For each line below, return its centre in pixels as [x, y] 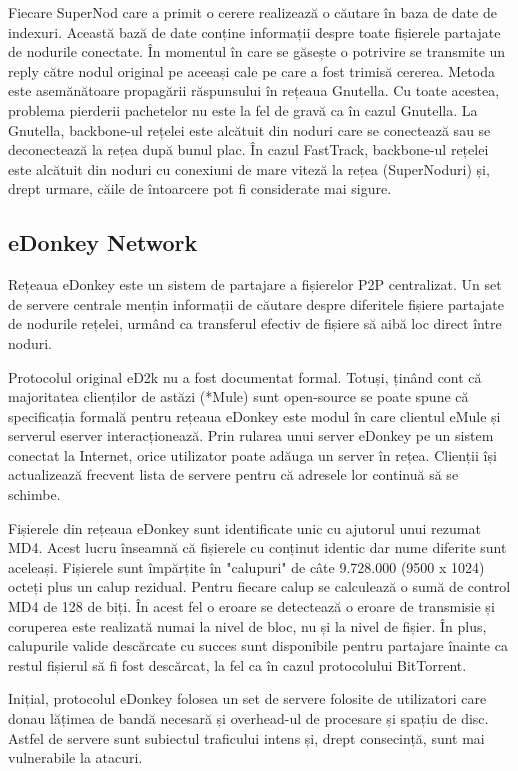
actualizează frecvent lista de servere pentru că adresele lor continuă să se [233, 474]
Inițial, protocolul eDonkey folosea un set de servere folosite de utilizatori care [247, 698]
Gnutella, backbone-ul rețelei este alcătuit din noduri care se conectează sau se [249, 129]
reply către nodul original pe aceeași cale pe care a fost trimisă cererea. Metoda [251, 70]
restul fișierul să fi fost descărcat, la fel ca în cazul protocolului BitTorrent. [237, 664]
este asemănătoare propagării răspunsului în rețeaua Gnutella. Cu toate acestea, [254, 90]
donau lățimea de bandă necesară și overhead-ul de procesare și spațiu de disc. [248, 718]
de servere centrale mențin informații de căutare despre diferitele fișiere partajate [256, 303]
